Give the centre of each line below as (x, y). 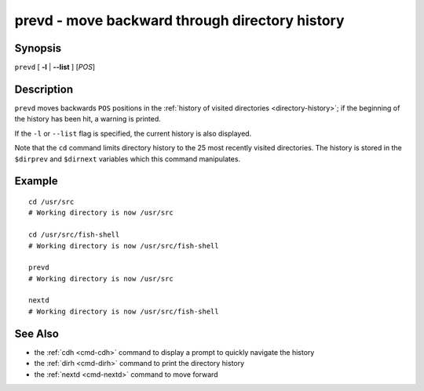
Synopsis (38, 48)
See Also (37, 333)
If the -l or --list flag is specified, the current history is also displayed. (133, 133)
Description (44, 89)
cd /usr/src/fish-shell (74, 235)
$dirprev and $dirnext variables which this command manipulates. (128, 159)
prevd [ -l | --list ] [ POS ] (55, 67)
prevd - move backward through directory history (179, 20)
